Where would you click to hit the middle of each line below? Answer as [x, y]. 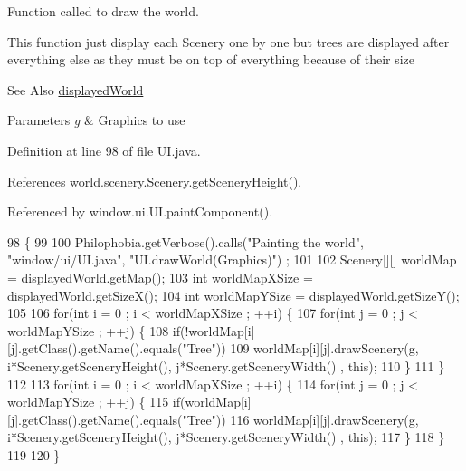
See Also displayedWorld [76, 89]
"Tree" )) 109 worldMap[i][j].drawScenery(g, [300, 348]
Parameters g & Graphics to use [96, 120]
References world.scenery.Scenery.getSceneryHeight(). [155, 181]
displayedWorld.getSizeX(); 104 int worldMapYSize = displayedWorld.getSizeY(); [233, 295]
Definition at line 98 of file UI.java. [104, 150]
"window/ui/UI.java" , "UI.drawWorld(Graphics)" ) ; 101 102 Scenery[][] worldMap [232, 260]
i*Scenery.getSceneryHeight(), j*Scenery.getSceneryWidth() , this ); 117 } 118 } [226, 437]
